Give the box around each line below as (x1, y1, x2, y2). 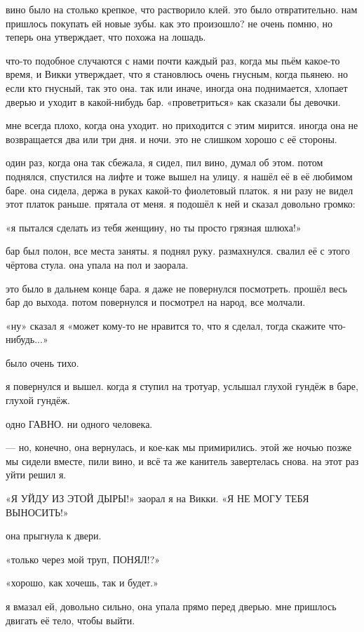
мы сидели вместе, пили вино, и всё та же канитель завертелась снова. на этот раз (6, 453, 359, 468)
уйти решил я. (6, 467, 67, 482)
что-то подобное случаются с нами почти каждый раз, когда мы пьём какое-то (6, 53, 340, 67)
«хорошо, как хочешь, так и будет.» (6, 575, 159, 590)
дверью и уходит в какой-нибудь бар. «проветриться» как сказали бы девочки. (6, 94, 341, 109)
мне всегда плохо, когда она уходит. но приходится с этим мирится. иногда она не (6, 118, 358, 133)
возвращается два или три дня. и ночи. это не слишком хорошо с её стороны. (6, 131, 337, 146)
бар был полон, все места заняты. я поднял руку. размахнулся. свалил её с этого (6, 243, 350, 258)
